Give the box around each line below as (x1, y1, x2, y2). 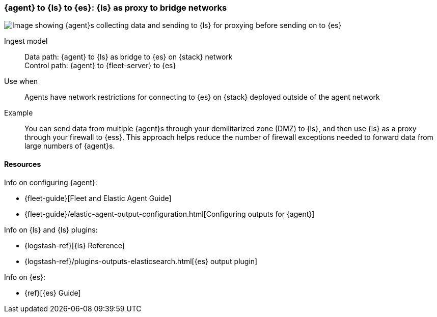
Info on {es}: (4, 272, 46, 281)
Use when (4, 77, 38, 86)
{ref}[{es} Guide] (24, 288, 81, 297)
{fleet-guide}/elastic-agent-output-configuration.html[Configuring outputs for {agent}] (24, 209, 315, 218)
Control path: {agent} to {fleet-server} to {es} (24, 61, 176, 70)
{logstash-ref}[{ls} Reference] (24, 241, 125, 250)
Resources (4, 159, 41, 168)
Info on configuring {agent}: (4, 178, 97, 187)
